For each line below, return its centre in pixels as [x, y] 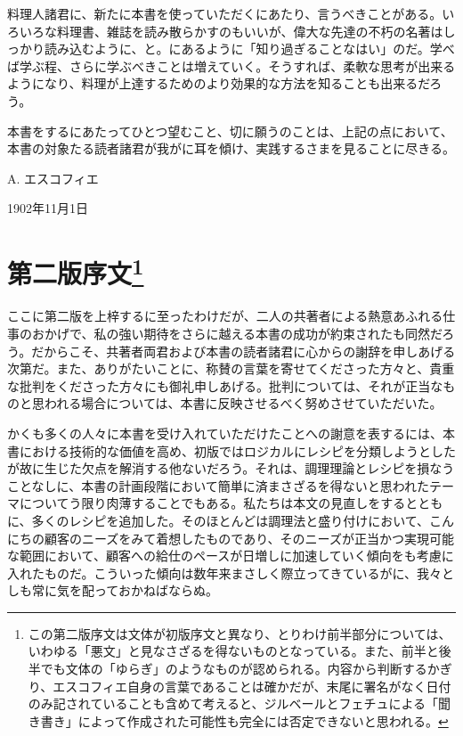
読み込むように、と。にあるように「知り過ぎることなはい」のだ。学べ [249, 49]
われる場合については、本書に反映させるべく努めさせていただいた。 [243, 403]
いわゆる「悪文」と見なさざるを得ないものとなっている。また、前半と [233, 651]
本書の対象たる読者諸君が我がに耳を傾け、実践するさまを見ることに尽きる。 [231, 148]
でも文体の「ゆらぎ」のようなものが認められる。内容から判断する [234, 669]
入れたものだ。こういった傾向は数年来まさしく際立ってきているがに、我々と [231, 572]
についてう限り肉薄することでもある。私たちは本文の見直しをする [212, 503]
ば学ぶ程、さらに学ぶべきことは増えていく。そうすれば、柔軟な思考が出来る [231, 65]
